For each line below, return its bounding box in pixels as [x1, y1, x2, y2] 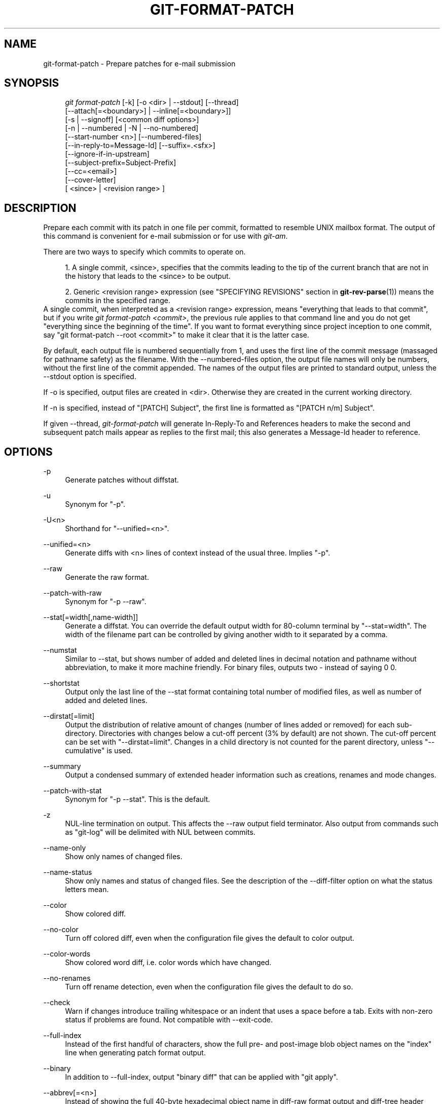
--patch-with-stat [43, 786, 102, 795]
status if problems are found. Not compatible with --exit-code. [65, 1015, 273, 1024]
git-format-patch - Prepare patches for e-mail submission [43, 59, 236, 68]
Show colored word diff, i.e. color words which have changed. [65, 958, 272, 967]
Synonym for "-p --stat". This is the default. [65, 795, 210, 804]
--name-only [43, 843, 86, 853]
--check [43, 998, 70, 1007]
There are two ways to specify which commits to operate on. [43, 247, 246, 256]
